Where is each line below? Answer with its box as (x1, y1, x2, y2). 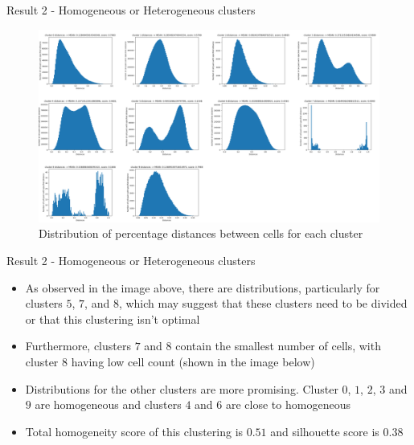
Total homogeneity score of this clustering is (25, 423, 244, 439)
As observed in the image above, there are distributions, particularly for (25, 279, 380, 296)
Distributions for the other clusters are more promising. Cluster (25, 380, 338, 397)
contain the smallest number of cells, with (175, 337, 381, 354)
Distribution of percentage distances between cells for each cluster (39, 225, 363, 242)
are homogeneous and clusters (35, 396, 182, 413)
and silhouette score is (270, 423, 379, 439)
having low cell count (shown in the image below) (71, 353, 315, 369)
